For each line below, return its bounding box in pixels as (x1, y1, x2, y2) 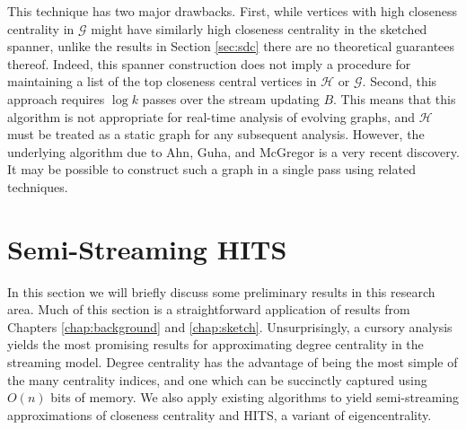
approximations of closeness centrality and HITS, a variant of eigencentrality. (7, 405, 432, 424)
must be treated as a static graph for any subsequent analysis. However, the (7, 125, 425, 144)
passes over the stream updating (142, 89, 320, 108)
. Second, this (362, 72, 437, 91)
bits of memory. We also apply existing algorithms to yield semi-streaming (50, 388, 460, 407)
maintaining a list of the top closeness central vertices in (7, 72, 317, 91)
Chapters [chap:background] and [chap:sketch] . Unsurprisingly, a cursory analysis (7, 317, 453, 336)
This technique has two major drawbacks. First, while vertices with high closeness (7, 2, 458, 20)
